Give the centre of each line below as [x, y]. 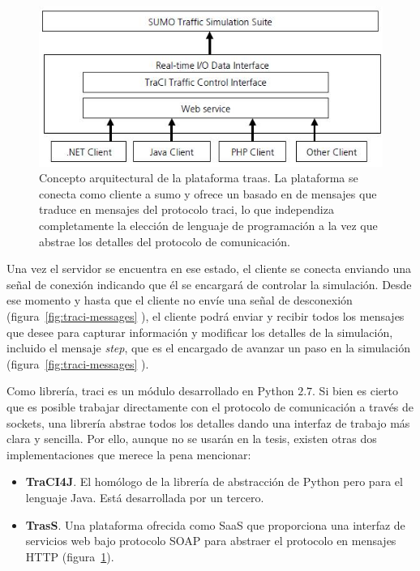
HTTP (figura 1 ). [70, 556]
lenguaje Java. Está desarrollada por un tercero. [145, 497]
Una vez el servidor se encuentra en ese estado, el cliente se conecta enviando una [209, 268]
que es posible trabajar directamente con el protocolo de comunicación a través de [210, 406]
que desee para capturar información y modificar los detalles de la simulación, [200, 332]
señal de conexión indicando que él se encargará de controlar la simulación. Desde [209, 284]
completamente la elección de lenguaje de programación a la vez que [208, 226]
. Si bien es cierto [355, 391]
